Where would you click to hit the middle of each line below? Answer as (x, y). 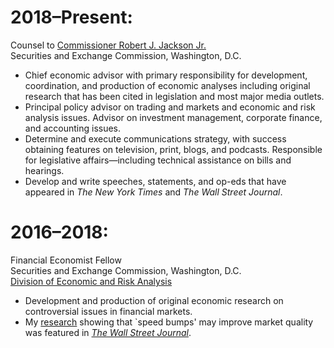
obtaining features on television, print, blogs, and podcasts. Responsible (173, 149)
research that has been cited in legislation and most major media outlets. (174, 96)
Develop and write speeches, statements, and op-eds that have (155, 181)
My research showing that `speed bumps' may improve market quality (169, 322)
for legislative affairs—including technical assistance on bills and (158, 160)
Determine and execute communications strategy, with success (155, 138)
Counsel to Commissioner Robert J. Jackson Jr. (108, 45)
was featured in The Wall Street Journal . (108, 332)
